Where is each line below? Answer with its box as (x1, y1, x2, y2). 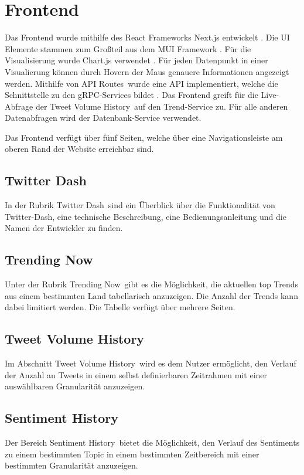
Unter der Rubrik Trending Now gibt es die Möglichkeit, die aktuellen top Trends (5, 278, 299, 290)
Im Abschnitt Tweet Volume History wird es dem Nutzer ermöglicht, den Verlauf (5, 357, 296, 369)
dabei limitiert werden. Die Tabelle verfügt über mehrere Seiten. (5, 301, 235, 313)
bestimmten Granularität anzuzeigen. (5, 459, 138, 471)
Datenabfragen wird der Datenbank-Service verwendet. (5, 111, 201, 124)
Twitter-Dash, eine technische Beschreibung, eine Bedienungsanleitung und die (5, 210, 286, 222)
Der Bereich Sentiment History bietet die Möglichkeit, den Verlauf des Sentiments (5, 436, 300, 449)
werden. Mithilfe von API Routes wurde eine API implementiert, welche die (5, 77, 278, 89)
